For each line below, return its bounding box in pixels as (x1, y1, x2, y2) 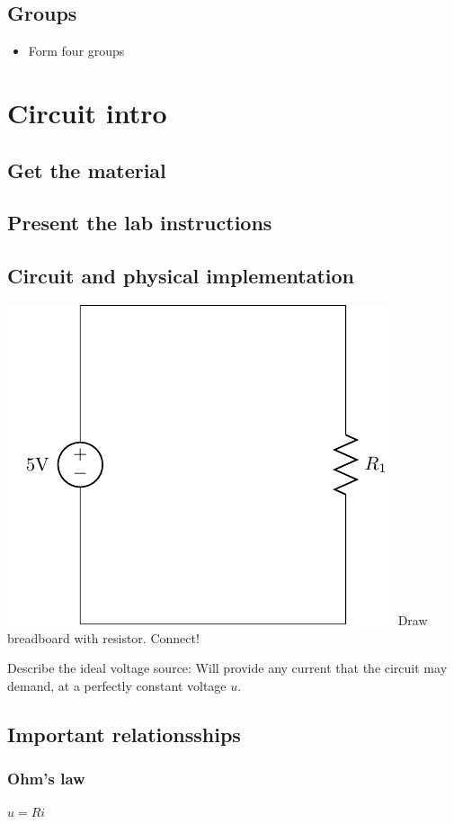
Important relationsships (7, 720, 241, 748)
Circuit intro (7, 94, 167, 130)
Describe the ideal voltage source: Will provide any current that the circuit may (7, 658, 448, 677)
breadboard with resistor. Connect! (7, 628, 200, 647)
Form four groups (28, 41, 125, 60)
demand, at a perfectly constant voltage (7, 676, 227, 694)
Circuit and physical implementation (7, 262, 354, 290)
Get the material (7, 156, 166, 184)
